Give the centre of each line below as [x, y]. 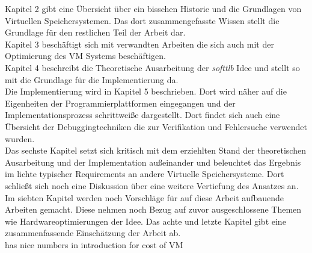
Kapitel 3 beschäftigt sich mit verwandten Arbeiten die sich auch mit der [139, 44]
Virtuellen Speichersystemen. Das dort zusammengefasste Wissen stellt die [142, 20]
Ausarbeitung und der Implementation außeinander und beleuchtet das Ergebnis [153, 162]
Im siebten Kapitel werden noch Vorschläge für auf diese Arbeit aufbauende [144, 197]
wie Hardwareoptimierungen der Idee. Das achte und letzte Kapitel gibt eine [145, 221]
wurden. [20, 138]
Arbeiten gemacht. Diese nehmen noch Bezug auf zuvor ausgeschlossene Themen [153, 209]
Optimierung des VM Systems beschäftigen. [85, 56]
